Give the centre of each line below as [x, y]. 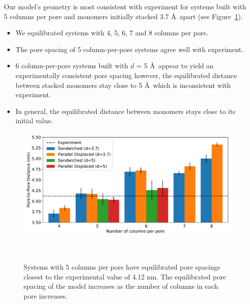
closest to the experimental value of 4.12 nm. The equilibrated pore [125, 276]
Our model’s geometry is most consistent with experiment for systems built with [125, 6]
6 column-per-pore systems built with [72, 66]
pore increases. [46, 295]
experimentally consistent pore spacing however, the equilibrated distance [126, 75]
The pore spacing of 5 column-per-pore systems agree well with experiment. [129, 49]
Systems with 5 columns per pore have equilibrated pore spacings [122, 267]
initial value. [34, 121]
